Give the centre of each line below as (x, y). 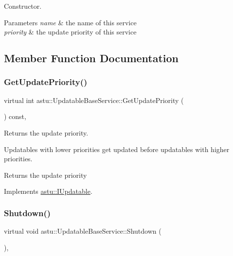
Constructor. (23, 6)
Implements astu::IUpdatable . (48, 191)
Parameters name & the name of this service (70, 22)
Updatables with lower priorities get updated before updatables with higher (117, 149)
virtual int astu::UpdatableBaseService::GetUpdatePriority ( (94, 100)
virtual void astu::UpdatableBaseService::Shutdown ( (83, 231)
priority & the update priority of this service (70, 32)
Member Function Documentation (91, 58)
